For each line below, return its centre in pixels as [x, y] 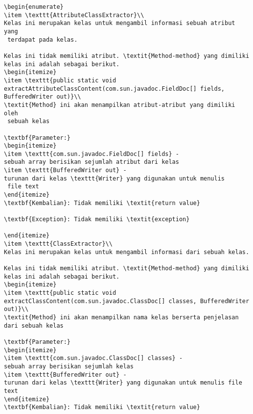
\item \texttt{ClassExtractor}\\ [58, 244]
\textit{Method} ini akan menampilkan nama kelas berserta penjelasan [121, 317]
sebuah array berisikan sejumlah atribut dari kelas [92, 162]
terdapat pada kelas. [43, 39]
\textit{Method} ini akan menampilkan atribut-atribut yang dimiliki [120, 105]
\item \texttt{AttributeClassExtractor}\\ [74, 15]
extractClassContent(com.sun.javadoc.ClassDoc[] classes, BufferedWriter [127, 301]
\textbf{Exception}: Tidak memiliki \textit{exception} [97, 220]
